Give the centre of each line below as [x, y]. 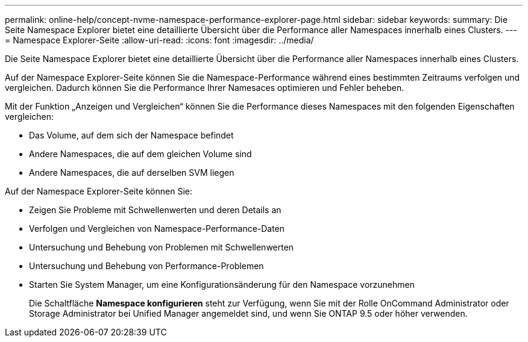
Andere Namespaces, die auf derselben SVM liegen [132, 173]
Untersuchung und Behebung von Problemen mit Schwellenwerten [162, 247]
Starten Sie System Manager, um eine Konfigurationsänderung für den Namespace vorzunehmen [222, 284]
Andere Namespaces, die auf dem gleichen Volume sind [140, 154]
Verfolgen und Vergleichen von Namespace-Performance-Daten [157, 229]
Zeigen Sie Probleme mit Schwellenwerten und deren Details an [155, 210]
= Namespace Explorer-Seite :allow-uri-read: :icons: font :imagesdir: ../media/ [159, 40]
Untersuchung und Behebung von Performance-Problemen [146, 266]
